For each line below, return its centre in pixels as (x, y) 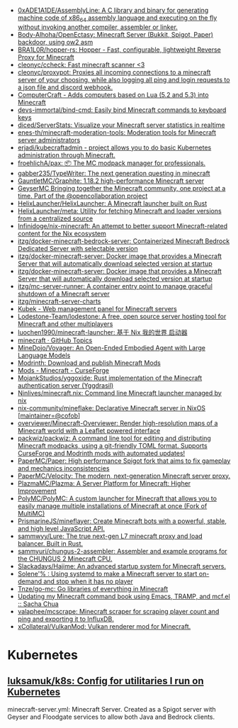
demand (30, 581)
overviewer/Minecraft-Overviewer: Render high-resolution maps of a (118, 423)
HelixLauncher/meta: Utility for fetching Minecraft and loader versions (119, 211)
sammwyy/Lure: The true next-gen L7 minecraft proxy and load (110, 536)
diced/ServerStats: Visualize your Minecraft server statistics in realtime (121, 125)
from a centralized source (55, 218)
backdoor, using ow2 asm (55, 42)
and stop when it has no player (88, 581)
